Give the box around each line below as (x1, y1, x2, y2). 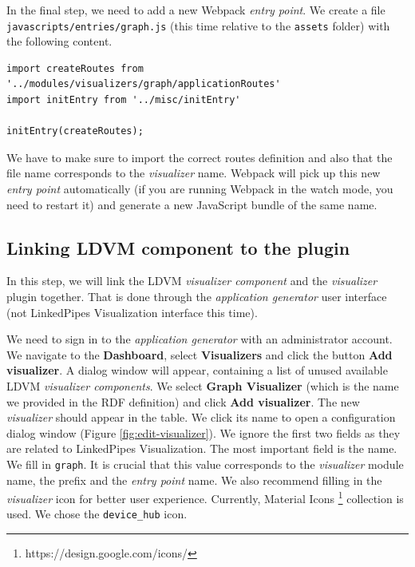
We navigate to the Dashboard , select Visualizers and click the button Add (6, 346, 393, 363)
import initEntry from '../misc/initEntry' (6, 94, 241, 106)
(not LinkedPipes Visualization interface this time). (6, 303, 258, 320)
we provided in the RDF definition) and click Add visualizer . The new (6, 393, 360, 410)
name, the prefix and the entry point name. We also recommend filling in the (6, 471, 382, 488)
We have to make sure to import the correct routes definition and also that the (6, 149, 393, 165)
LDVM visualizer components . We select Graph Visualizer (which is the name (6, 377, 399, 394)
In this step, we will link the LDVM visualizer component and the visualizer (6, 272, 377, 289)
